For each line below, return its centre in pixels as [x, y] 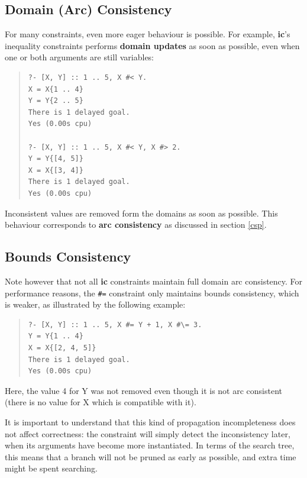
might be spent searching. [51, 468]
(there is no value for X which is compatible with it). [101, 402]
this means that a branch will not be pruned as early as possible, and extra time [151, 456]
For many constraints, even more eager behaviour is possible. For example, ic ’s [148, 34]
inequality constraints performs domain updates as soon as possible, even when [152, 45]
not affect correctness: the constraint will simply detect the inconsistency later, [148, 433]
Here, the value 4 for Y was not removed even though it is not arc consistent [144, 390]
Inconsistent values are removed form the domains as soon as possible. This [141, 213]
